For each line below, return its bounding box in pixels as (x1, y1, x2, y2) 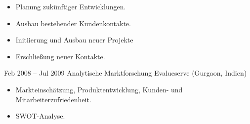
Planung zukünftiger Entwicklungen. (15, 1, 126, 11)
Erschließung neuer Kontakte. (15, 51, 105, 61)
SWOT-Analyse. (15, 111, 65, 121)
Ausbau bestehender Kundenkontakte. (15, 18, 131, 28)
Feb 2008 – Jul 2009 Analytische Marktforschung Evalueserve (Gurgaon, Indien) (4, 68, 247, 78)
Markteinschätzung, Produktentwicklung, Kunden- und (15, 84, 183, 94)
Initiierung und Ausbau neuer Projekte (15, 35, 133, 45)
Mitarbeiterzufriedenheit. (15, 94, 91, 104)
